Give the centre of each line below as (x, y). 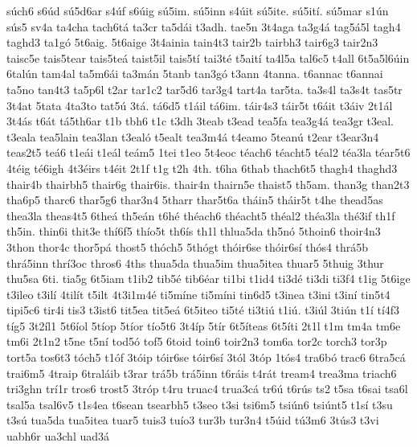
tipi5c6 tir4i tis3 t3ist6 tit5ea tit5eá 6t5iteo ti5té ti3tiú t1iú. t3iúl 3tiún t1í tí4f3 (203, 310)
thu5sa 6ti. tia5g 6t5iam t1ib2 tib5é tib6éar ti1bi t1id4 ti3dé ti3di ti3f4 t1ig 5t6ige (208, 279)
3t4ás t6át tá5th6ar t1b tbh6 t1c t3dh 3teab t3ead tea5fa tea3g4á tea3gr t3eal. (200, 121)
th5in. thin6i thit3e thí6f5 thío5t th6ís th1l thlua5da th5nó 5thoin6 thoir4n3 (194, 231)
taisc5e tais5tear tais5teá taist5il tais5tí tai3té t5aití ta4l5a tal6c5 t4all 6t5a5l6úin (208, 57)
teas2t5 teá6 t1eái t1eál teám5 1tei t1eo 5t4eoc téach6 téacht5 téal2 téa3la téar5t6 (208, 152)
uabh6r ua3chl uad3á (58, 436)
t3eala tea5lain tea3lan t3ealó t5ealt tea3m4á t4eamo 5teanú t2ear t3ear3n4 (193, 136)
